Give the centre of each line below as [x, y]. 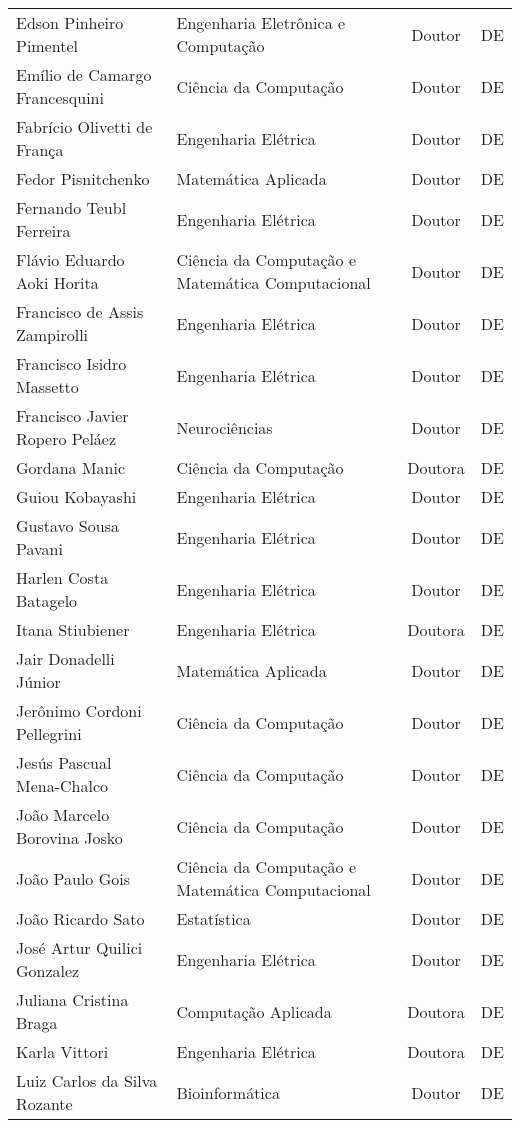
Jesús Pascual [64, 762]
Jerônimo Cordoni [79, 710]
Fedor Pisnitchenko [83, 178]
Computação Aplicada [254, 1011]
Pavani [39, 548]
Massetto [47, 386]
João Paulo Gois [73, 878]
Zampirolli [52, 334]
